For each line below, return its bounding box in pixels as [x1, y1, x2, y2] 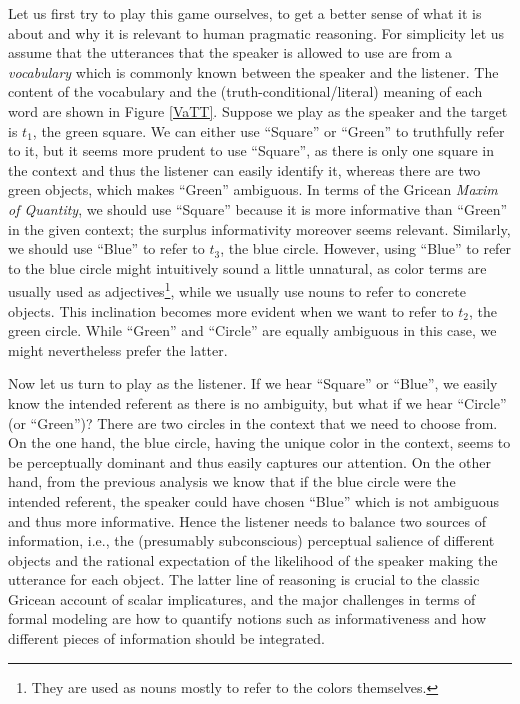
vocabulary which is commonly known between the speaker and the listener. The [8, 61, 499, 82]
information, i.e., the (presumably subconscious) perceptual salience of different [8, 530, 495, 551]
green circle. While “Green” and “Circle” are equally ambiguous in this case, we [8, 320, 497, 341]
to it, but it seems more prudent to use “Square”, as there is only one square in [8, 140, 494, 161]
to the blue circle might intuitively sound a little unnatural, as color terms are [8, 257, 487, 278]
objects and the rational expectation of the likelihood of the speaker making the [8, 549, 498, 570]
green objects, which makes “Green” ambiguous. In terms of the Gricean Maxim [8, 179, 498, 200]
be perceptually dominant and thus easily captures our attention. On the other [8, 451, 492, 472]
